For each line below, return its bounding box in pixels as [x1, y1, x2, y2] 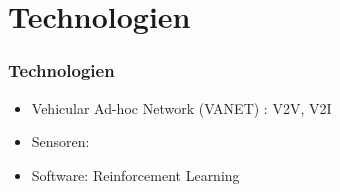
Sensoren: [31, 131, 90, 152]
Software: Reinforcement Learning [31, 164, 240, 185]
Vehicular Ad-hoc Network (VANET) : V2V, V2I [31, 97, 332, 118]
